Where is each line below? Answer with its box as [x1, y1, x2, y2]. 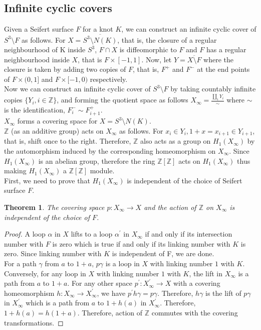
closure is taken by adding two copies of [4, 64, 126, 74]
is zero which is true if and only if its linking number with [52, 238, 230, 249]
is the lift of [205, 287, 241, 298]
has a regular [206, 44, 246, 55]
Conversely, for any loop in [4, 268, 86, 278]
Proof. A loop [4, 229, 46, 239]
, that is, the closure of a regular [117, 34, 217, 45]
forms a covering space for [17, 116, 98, 126]
